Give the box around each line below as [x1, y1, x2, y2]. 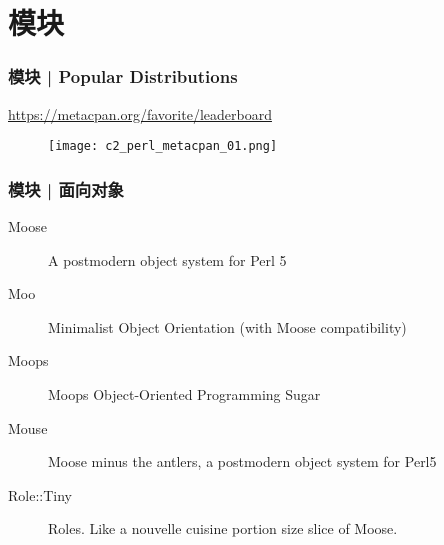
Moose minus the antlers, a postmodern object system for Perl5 [48, 451, 437, 472]
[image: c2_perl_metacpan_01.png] [48, 139, 278, 154]
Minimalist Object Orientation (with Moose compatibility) [48, 316, 407, 337]
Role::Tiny [8, 484, 72, 505]
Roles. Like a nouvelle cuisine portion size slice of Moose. [48, 518, 398, 539]
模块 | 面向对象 [8, 176, 124, 201]
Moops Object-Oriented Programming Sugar [48, 384, 321, 405]
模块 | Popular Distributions [8, 64, 238, 89]
